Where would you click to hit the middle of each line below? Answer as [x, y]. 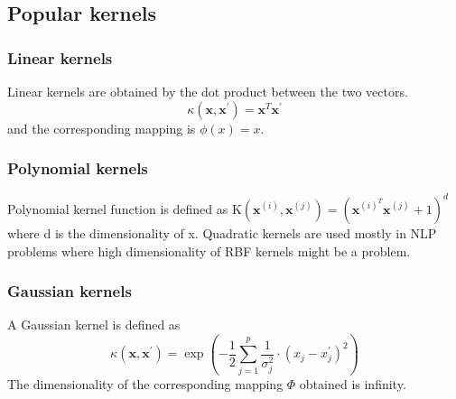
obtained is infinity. [353, 383]
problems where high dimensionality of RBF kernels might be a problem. [209, 251]
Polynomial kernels [78, 168]
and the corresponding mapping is [102, 128]
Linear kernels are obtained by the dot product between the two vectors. [208, 91]
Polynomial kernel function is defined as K [125, 208]
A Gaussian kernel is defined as [94, 325]
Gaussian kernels [70, 291]
